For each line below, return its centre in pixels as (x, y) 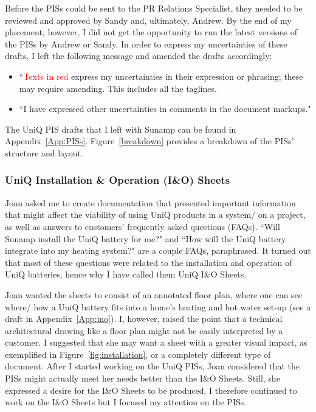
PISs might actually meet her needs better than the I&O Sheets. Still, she (143, 378)
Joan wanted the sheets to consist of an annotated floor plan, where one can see (154, 294)
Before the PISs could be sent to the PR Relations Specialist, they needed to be (154, 8)
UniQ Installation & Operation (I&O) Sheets (118, 180)
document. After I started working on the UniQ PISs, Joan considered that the (152, 366)
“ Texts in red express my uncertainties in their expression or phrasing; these (161, 76)
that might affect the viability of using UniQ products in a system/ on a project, (155, 215)
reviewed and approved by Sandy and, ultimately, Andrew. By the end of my (148, 20)
